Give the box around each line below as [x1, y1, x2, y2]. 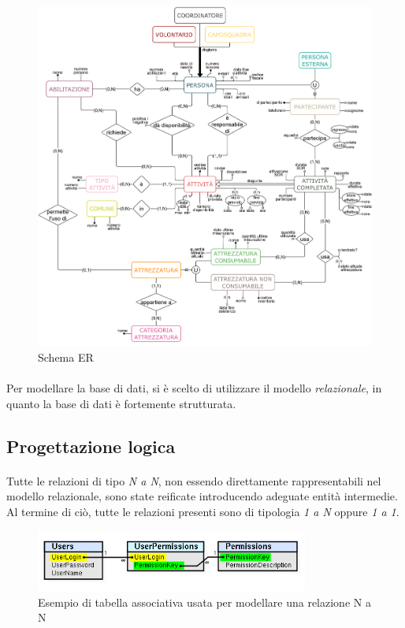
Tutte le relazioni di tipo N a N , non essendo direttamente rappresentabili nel [6, 472, 381, 489]
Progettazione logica [6, 433, 176, 458]
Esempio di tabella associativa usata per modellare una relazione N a [38, 593, 371, 610]
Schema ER [38, 348, 94, 365]
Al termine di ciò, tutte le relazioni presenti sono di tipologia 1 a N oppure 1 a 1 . [6, 503, 399, 519]
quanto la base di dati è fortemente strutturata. [6, 395, 236, 411]
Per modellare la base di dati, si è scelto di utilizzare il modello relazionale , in [6, 379, 382, 396]
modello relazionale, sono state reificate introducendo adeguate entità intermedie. [6, 488, 398, 504]
